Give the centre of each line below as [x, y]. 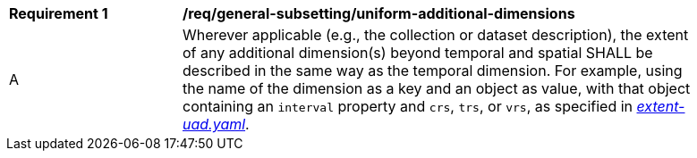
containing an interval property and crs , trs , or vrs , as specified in [408, 106]
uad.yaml [214, 124]
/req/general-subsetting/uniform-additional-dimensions [379, 13]
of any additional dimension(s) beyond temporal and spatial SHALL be [418, 53]
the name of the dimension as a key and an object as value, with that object [437, 88]
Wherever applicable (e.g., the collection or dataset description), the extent [436, 35]
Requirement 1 [59, 13]
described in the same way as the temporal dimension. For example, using [433, 71]
